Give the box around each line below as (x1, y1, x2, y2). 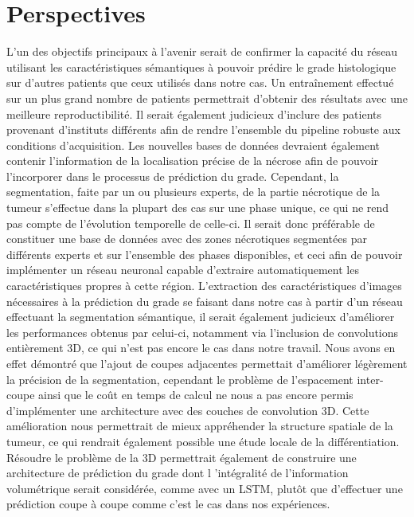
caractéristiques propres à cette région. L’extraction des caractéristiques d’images (6, 277, 402, 294)
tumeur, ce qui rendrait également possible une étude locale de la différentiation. (6, 433, 400, 449)
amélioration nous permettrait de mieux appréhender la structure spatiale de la (6, 417, 393, 434)
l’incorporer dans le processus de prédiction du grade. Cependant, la (6, 167, 339, 184)
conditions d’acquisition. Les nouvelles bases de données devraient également (6, 136, 380, 153)
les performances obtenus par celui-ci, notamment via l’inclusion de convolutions (6, 323, 399, 340)
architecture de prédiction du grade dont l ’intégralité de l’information (6, 464, 349, 481)
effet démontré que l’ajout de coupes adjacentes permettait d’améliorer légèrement (6, 355, 408, 371)
